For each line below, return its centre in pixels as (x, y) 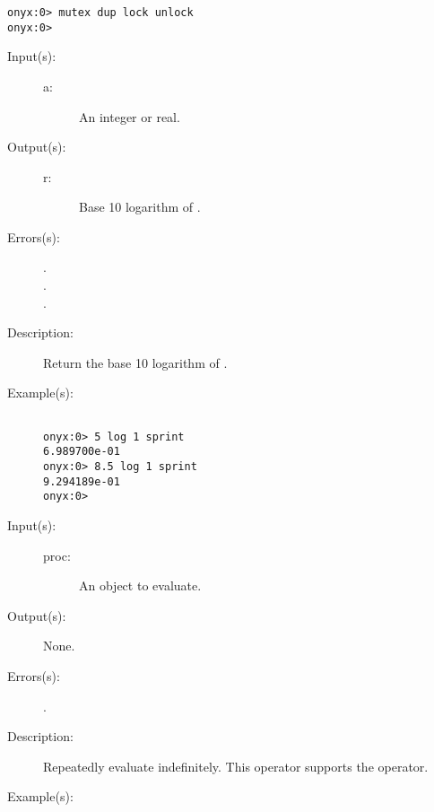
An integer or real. (130, 116)
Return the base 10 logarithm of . (135, 362)
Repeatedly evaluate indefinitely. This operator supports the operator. (236, 766)
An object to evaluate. (140, 585)
